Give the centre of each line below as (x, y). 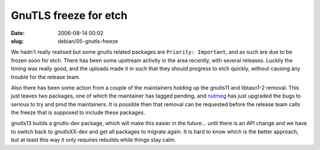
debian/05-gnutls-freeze (88, 41)
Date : (18, 33)
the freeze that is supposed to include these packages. (78, 113)
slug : (17, 41)
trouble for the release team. (46, 77)
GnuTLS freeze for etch (69, 15)
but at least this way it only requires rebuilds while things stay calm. (93, 140)
